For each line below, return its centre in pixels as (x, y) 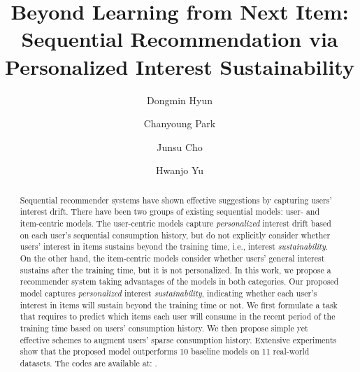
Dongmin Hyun (180, 100)
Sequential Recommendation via (180, 39)
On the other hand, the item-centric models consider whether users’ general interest (172, 258)
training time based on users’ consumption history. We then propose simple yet (164, 328)
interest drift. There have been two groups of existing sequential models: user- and (170, 212)
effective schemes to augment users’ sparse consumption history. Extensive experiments (178, 339)
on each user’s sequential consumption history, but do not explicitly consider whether (175, 235)
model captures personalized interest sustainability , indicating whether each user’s (168, 293)
